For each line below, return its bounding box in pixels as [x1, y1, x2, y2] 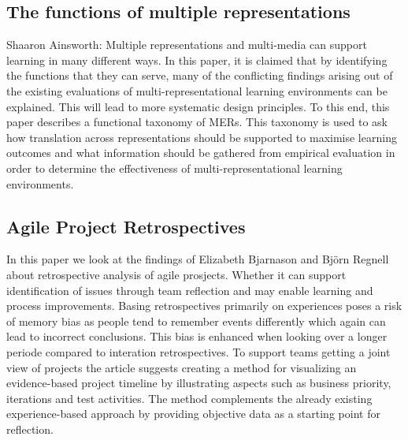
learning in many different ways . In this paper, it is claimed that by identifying [6, 51, 388, 68]
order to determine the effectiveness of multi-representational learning [6, 159, 343, 176]
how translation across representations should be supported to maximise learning [6, 129, 397, 145]
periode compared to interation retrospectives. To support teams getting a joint [6, 343, 391, 360]
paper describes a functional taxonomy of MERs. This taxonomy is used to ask [6, 114, 388, 130]
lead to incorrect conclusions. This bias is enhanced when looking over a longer [6, 328, 388, 345]
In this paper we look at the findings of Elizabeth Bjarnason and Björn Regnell [6, 251, 389, 267]
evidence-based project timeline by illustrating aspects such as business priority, [6, 375, 391, 391]
